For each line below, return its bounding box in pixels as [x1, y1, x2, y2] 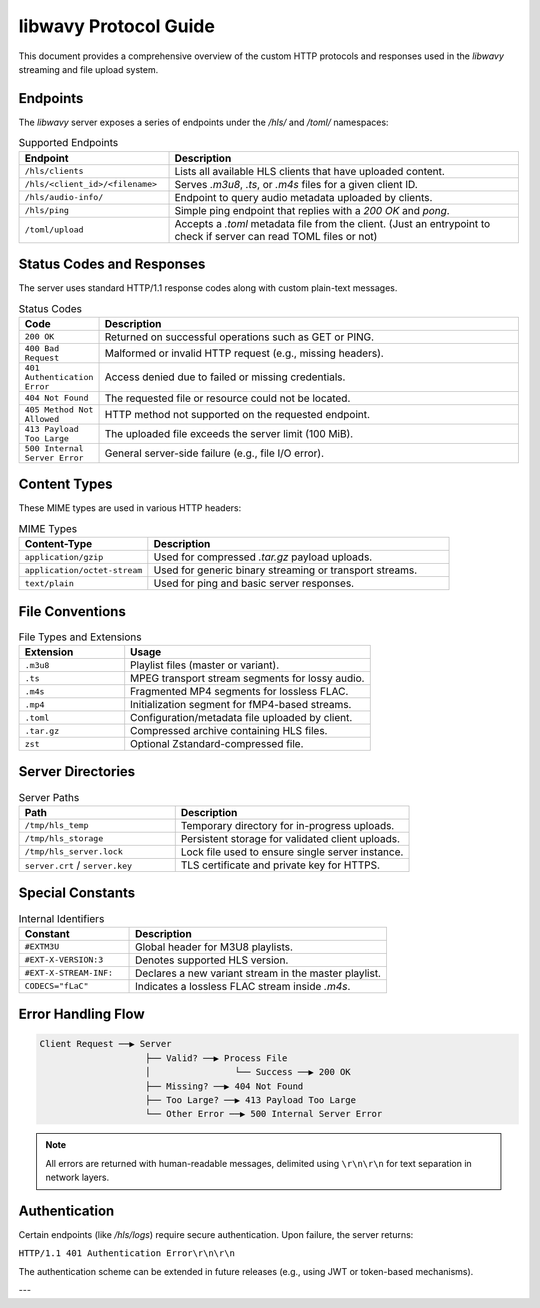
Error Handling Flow [18, 1006, 145, 1023]
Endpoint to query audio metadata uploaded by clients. [174, 190, 433, 204]
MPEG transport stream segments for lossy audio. [130, 671, 365, 685]
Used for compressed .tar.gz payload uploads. [153, 550, 373, 564]
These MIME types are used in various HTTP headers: [18, 502, 242, 514]
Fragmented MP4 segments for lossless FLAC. [130, 685, 349, 699]
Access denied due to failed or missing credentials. [104, 370, 346, 384]
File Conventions [18, 603, 127, 620]
